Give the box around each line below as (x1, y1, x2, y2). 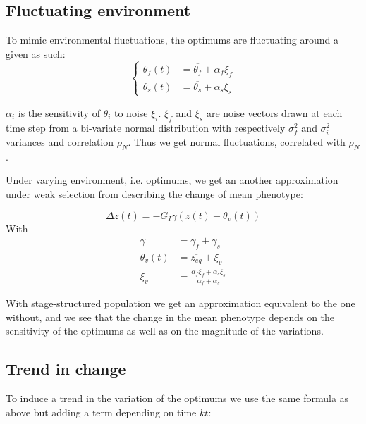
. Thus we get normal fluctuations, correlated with (128, 134, 346, 149)
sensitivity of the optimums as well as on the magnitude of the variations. (6, 323, 324, 338)
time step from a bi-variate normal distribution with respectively (6, 120, 286, 135)
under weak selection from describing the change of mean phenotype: (6, 186, 303, 201)
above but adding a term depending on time (6, 404, 197, 419)
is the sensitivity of (18, 105, 100, 120)
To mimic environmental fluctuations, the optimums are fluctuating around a (6, 32, 339, 47)
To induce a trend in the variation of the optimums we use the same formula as (6, 391, 349, 406)
